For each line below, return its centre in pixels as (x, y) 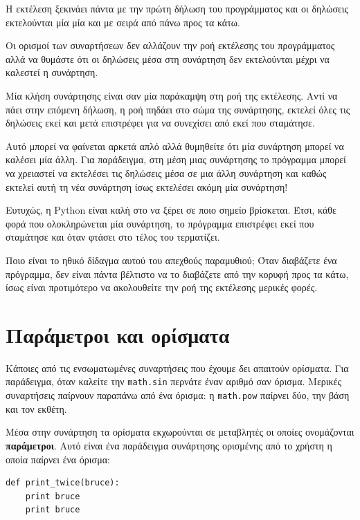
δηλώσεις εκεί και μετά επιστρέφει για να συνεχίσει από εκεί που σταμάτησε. (160, 123)
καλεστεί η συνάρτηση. (52, 72)
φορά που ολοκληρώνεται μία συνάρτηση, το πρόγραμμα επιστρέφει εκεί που (160, 223)
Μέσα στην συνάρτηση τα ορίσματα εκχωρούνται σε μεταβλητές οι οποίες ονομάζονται (180, 432)
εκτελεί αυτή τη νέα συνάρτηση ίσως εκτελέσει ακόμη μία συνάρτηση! (147, 186)
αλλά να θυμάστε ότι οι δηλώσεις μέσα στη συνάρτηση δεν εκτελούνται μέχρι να (168, 58)
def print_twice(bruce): (63, 483)
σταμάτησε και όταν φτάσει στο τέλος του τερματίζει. (113, 237)
